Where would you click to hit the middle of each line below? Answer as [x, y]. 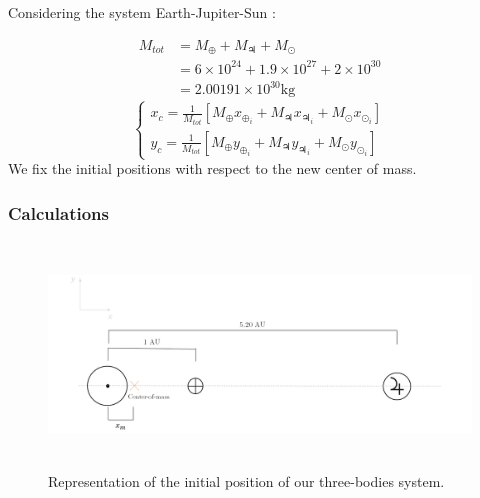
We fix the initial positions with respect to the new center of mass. [212, 168]
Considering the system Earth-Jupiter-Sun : [142, 12]
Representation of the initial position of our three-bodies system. [246, 481]
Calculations [58, 212]
